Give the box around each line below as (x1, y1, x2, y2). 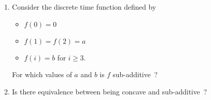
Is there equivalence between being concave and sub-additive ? (12, 86, 207, 96)
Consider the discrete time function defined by (12, 2, 156, 12)
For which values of (12, 69, 72, 80)
